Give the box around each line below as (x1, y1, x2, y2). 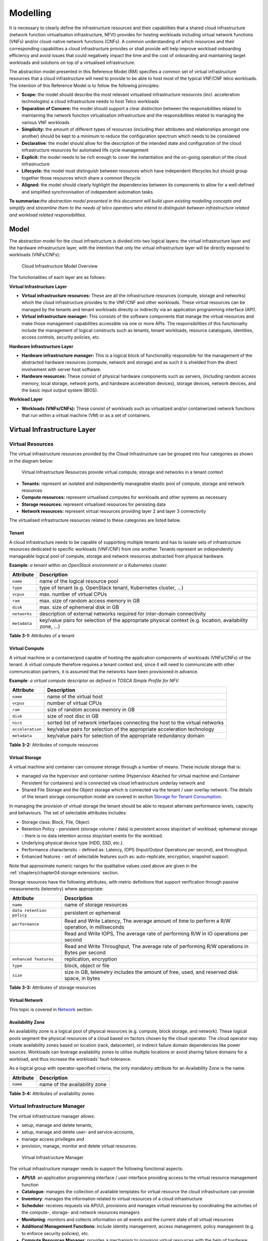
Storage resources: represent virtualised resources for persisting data (21, 501, 166, 507)
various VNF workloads (21, 119, 69, 125)
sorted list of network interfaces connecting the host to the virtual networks (47, 719, 224, 726)
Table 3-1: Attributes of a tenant (9, 633, 74, 639)
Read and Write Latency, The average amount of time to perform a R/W (64, 917, 231, 924)
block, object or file (64, 962, 110, 969)
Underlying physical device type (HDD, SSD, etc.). (21, 839, 124, 846)
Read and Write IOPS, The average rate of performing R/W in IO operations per (64, 930, 249, 937)
